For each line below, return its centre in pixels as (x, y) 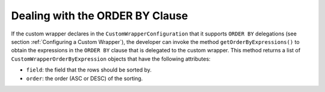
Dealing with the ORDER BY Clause (100, 16)
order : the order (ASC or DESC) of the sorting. (85, 78)
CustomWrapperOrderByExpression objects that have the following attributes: (111, 59)
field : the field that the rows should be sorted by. (89, 70)
